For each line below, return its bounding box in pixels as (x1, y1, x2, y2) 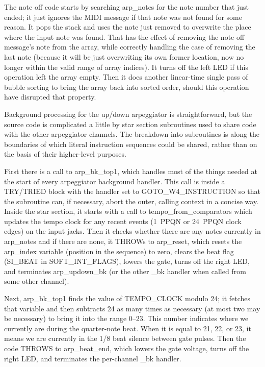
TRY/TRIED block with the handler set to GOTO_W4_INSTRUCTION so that (4, 186, 260, 197)
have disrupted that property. (4, 91, 96, 102)
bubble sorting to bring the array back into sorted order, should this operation (4, 81, 249, 92)
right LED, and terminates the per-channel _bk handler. (4, 353, 181, 363)
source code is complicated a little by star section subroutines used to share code (4, 118, 256, 129)
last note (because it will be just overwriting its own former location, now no (4, 51, 244, 62)
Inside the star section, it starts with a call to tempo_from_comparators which (4, 206, 252, 216)
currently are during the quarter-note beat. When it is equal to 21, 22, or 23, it (4, 323, 251, 333)
